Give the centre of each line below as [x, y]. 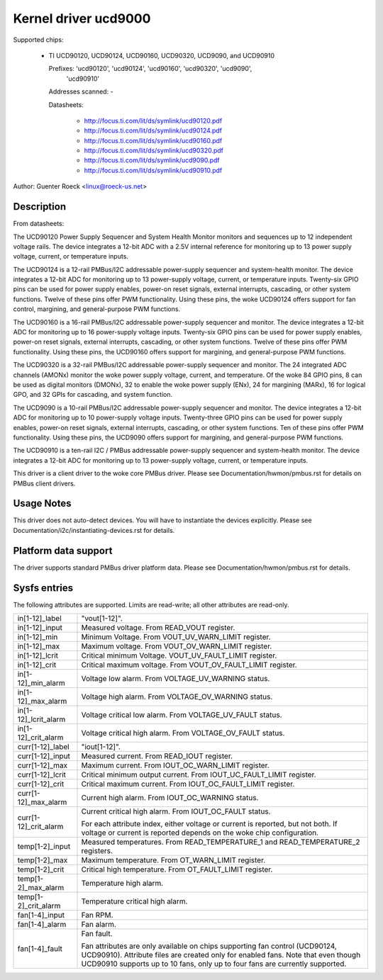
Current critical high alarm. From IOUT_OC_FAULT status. [176, 811]
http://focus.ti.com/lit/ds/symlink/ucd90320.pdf [154, 151]
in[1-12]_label [39, 619]
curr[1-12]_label [44, 747]
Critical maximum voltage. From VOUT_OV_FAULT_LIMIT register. [189, 665]
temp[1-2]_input [44, 847]
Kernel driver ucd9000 [82, 18]
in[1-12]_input [40, 628]
